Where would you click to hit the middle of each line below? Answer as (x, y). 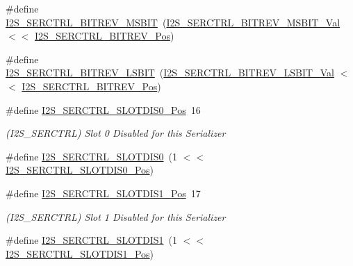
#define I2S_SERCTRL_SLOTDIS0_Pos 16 (103, 109)
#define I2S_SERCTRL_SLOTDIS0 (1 (91, 156)
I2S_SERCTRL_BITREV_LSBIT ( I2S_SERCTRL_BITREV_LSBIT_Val (170, 73)
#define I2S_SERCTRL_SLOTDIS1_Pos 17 (103, 193)
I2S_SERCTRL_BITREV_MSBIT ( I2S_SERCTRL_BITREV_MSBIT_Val (173, 22)
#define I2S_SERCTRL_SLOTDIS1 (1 (91, 240)
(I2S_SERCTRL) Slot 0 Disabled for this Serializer (116, 133)
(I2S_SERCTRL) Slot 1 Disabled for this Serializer (116, 216)
